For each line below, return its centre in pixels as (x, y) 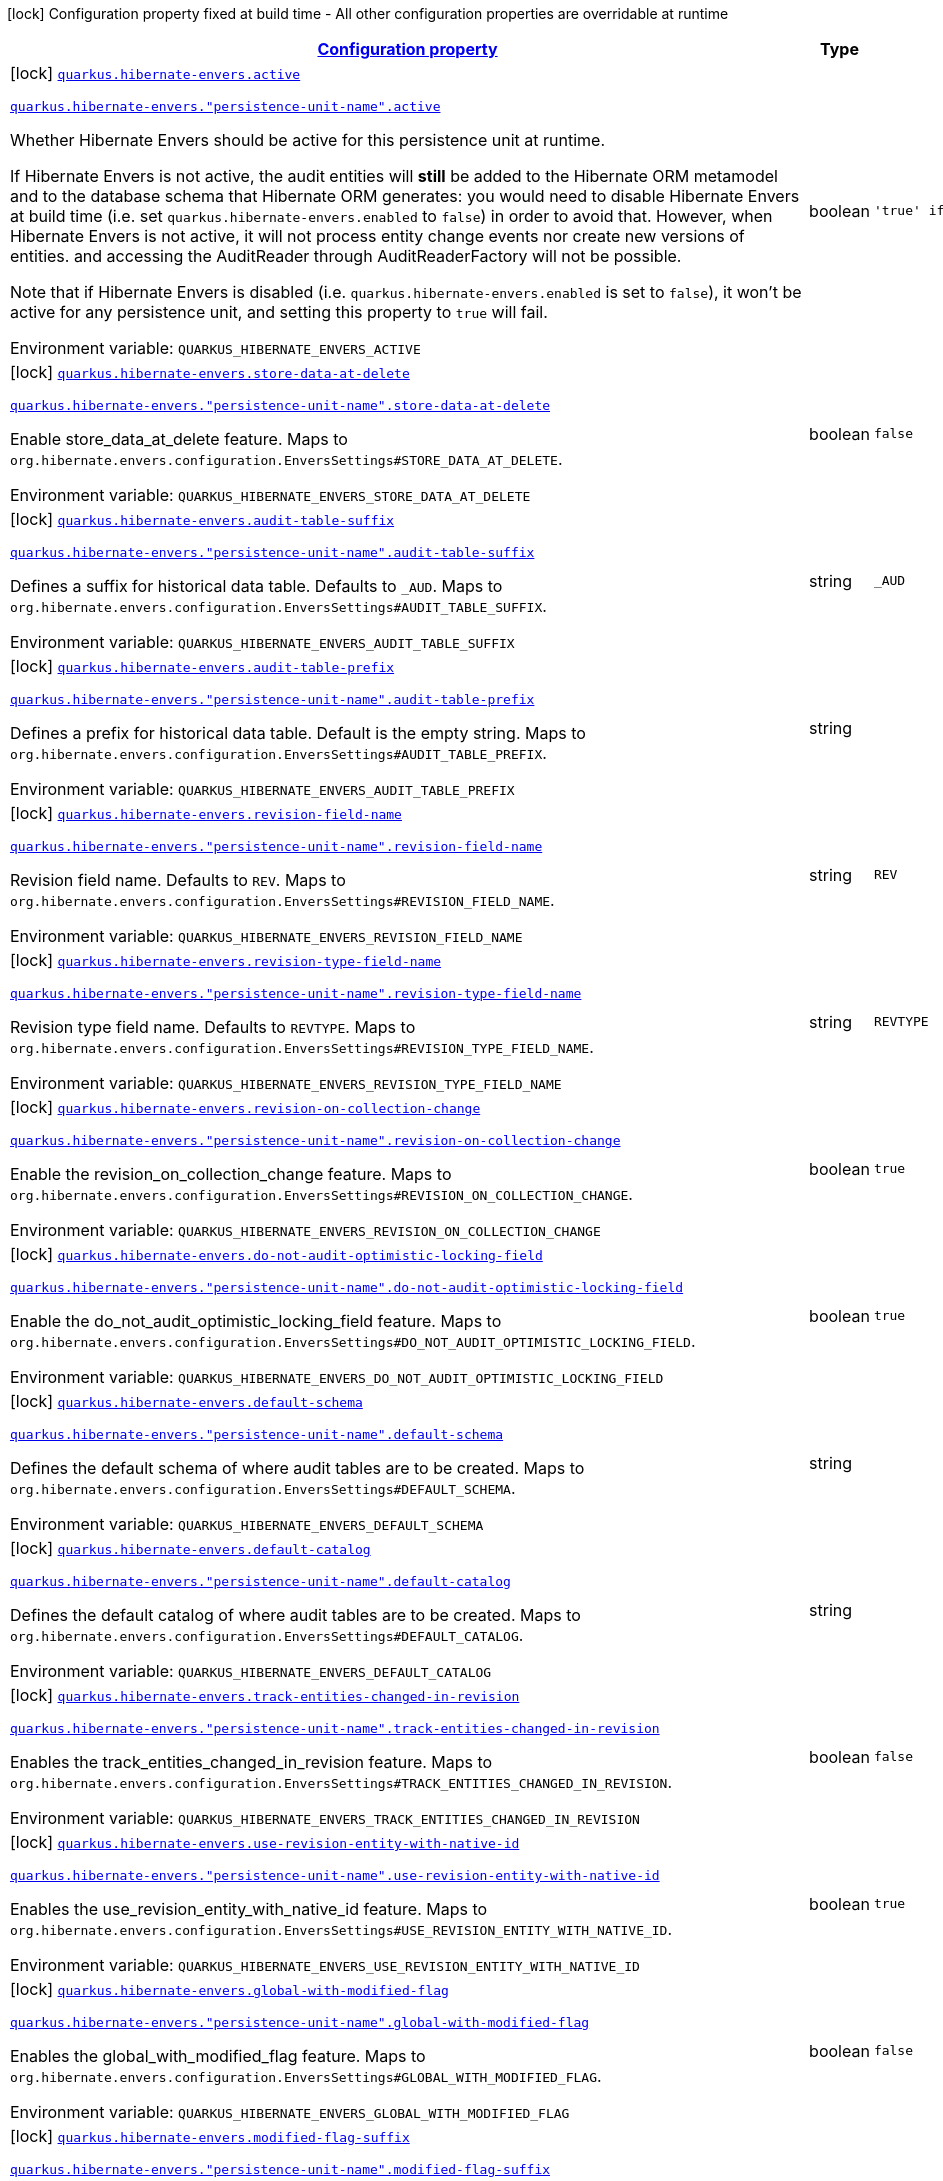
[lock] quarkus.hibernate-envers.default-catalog (190, 1548)
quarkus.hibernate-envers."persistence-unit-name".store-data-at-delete (280, 405)
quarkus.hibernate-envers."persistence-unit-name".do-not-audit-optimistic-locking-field (347, 1287)
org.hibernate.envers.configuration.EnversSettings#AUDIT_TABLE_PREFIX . (278, 753)
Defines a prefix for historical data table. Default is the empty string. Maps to (298, 733)
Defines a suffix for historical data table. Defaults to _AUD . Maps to (256, 586)
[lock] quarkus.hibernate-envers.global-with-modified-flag (229, 1989)
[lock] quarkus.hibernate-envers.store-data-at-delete (210, 372)
